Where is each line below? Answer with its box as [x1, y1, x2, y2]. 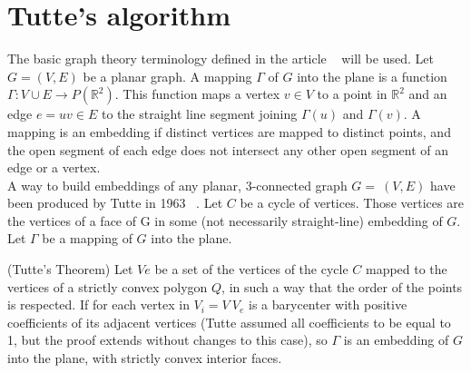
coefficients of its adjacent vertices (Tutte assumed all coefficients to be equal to [7, 312, 451, 331]
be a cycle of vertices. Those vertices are [240, 193, 464, 212]
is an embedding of [343, 330, 449, 349]
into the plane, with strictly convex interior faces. [7, 348, 282, 368]
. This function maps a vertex [114, 84, 280, 103]
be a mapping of [42, 229, 132, 248]
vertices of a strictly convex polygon [7, 277, 208, 296]
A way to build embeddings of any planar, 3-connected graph [7, 175, 348, 194]
